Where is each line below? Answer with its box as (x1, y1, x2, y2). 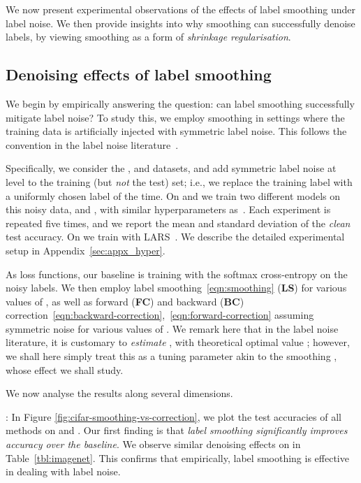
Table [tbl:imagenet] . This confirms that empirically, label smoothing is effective (6, 450, 349, 465)
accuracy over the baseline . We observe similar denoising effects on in (6, 437, 301, 452)
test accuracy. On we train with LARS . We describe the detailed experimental (6, 229, 345, 244)
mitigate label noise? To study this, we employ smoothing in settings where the (6, 110, 345, 124)
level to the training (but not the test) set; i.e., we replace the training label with (6, 174, 353, 189)
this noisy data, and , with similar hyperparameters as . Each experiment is (6, 202, 331, 217)
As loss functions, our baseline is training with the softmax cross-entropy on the (6, 266, 348, 281)
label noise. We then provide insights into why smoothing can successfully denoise (6, 15, 355, 30)
